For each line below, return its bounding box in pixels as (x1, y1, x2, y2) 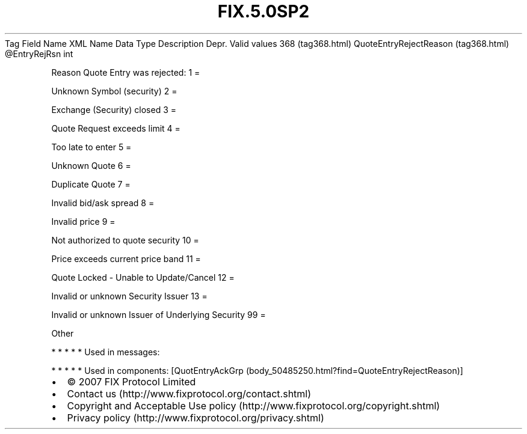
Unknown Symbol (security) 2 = (51, 85, 177, 96)
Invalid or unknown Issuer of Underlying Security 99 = (51, 309, 266, 320)
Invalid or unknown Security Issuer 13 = (51, 290, 208, 301)
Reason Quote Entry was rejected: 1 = (51, 67, 200, 78)
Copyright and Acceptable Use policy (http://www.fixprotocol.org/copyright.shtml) (67, 399, 440, 412)
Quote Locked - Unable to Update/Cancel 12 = (51, 272, 235, 283)
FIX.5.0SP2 (217, 1, 310, 22)
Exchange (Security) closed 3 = (51, 104, 177, 115)
